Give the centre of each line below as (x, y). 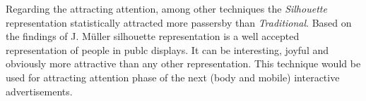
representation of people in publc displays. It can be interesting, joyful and (167, 49)
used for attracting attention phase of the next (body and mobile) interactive (173, 77)
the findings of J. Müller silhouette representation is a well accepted (153, 36)
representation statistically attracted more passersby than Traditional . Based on (179, 22)
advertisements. (39, 91)
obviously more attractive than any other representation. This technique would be (183, 63)
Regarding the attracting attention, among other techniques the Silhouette (166, 8)
